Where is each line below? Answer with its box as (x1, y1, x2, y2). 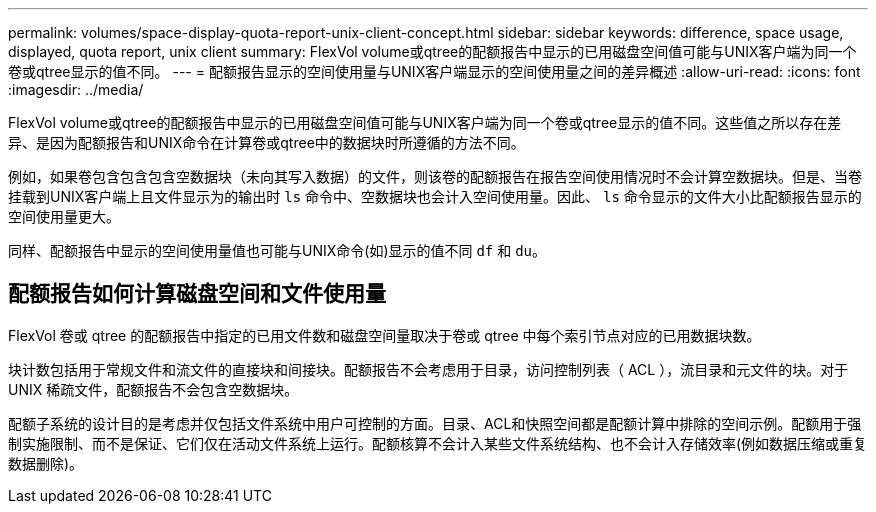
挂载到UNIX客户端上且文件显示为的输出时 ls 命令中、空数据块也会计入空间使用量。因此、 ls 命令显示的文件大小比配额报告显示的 (8, 188, 862, 205)
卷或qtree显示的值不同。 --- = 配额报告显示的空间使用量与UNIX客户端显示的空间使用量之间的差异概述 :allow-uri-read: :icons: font (8, 63, 861, 80)
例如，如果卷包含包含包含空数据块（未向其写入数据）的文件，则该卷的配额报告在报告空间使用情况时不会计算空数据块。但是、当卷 (8, 168, 862, 185)
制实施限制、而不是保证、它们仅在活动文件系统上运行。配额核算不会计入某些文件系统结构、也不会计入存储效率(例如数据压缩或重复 (8, 434, 868, 452)
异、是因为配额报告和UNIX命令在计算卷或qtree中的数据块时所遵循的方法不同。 (8, 134, 525, 151)
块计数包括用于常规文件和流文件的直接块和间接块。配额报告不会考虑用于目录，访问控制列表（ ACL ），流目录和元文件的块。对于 (8, 360, 849, 378)
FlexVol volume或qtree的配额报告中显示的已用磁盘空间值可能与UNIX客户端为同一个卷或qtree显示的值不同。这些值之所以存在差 (8, 114, 842, 131)
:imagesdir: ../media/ (8, 81, 144, 98)
